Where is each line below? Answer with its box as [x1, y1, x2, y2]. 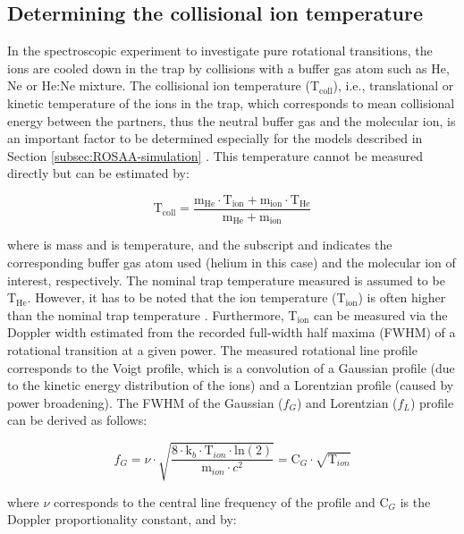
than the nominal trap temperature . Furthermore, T [7, 305, 298, 324]
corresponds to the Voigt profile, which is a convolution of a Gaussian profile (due [7, 358, 455, 377]
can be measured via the [313, 305, 448, 324]
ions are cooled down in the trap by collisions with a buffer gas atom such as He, [7, 58, 450, 77]
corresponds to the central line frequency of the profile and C [54, 492, 389, 511]
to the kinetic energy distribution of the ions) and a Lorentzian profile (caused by [7, 376, 454, 394]
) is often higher [358, 288, 446, 307]
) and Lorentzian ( [296, 393, 398, 411]
